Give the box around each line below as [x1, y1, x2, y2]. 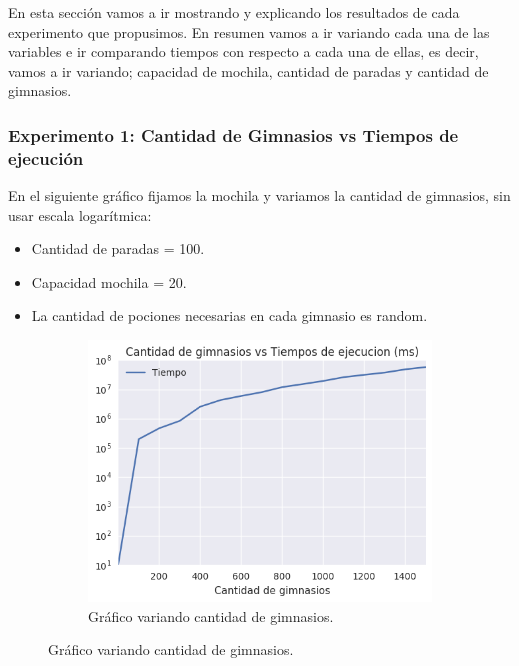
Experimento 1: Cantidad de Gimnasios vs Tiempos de [8, 122, 459, 147]
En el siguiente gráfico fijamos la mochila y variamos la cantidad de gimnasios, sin [8, 185, 511, 206]
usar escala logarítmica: [8, 204, 152, 225]
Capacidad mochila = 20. [31, 271, 187, 292]
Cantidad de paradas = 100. [31, 238, 205, 259]
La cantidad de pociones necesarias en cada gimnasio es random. [31, 305, 428, 326]
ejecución [8, 145, 84, 170]
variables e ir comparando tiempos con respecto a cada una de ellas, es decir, [8, 41, 479, 62]
